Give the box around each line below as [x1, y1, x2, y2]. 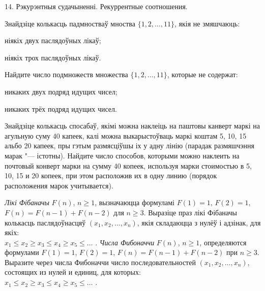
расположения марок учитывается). [5, 180, 113, 190]
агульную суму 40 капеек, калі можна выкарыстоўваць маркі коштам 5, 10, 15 [5, 130, 247, 141]
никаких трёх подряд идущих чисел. [5, 103, 117, 114]
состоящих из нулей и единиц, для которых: [5, 267, 141, 277]
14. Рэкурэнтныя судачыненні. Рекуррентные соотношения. [5, 1, 188, 11]
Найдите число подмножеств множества [5, 69, 128, 80]
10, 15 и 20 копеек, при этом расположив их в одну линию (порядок [5, 170, 217, 181]
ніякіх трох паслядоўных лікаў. [5, 52, 101, 62]
